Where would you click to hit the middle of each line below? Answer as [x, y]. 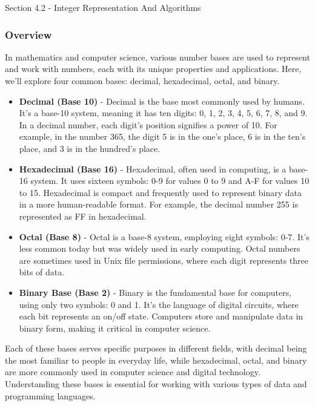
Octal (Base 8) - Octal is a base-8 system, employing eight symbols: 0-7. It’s [164, 236]
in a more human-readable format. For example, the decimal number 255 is [158, 204]
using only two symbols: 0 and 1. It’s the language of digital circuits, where [159, 304]
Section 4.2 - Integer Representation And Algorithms [103, 7]
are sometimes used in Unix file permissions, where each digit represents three [164, 260]
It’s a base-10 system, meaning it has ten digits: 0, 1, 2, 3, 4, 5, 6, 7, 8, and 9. [163, 113]
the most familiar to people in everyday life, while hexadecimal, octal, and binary [156, 360]
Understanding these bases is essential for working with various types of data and [156, 384]
